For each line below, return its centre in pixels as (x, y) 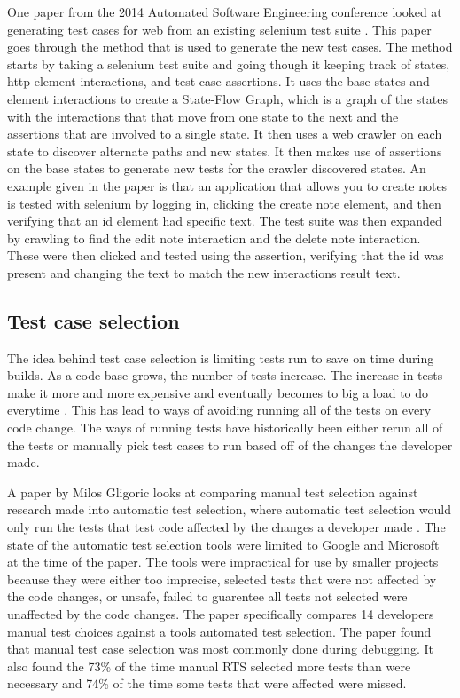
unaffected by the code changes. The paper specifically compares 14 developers (221, 614)
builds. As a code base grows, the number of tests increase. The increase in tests (225, 375)
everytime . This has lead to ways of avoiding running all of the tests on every (219, 410)
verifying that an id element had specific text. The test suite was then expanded (225, 221)
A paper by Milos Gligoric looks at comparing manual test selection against (213, 492)
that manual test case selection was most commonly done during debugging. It (221, 649)
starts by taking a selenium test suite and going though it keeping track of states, (229, 63)
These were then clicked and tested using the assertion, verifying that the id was (226, 255)
